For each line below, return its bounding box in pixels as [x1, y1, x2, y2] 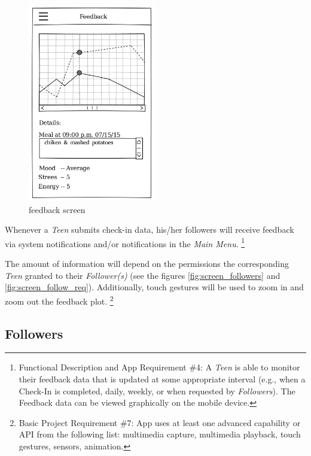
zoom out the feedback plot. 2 [5, 293, 114, 307]
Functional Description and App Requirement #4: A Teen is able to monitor [19, 361, 300, 373]
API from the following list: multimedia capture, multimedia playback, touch [19, 428, 301, 440]
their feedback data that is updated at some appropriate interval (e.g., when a [19, 372, 306, 385]
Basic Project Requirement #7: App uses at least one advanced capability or [19, 416, 301, 428]
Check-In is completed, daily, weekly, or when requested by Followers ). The [19, 384, 295, 397]
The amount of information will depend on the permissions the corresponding [5, 257, 289, 270]
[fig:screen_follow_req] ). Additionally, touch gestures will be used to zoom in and [5, 281, 304, 293]
